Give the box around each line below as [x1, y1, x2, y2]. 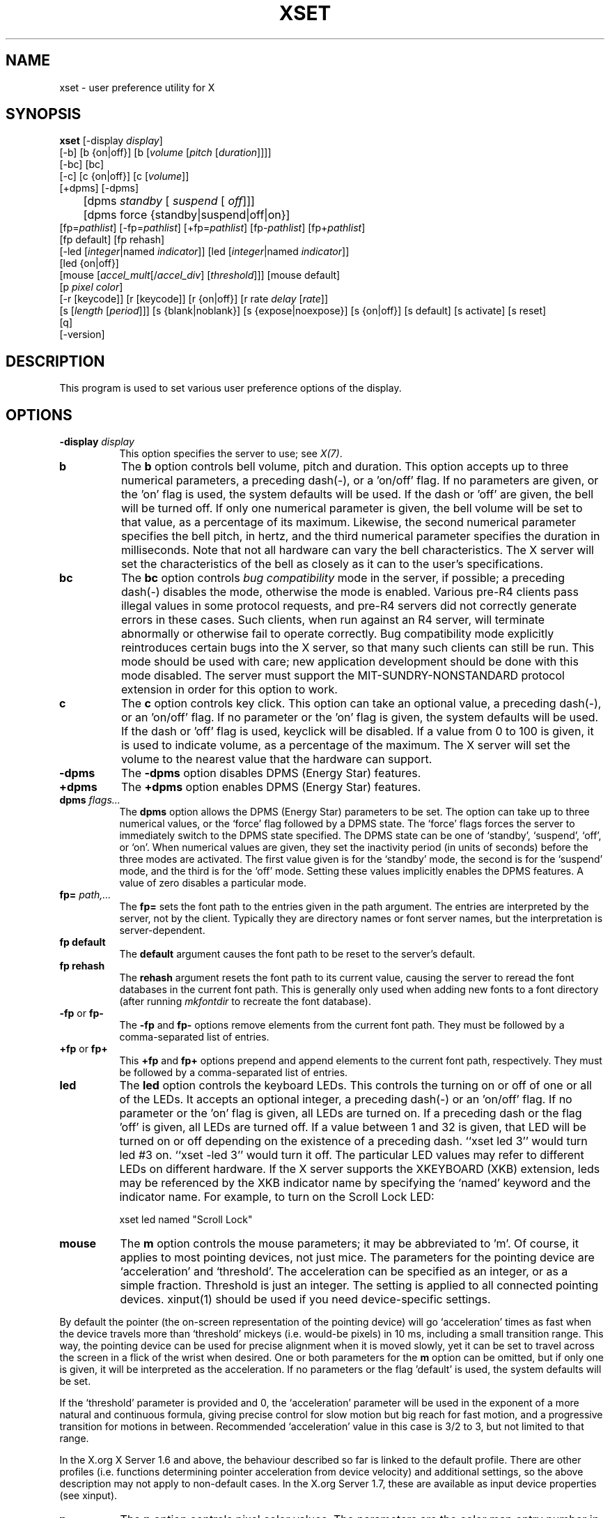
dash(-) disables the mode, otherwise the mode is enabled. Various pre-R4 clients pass [120, 585, 579, 599]
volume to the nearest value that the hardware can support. [120, 752, 432, 767]
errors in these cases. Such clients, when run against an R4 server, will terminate [120, 613, 545, 627]
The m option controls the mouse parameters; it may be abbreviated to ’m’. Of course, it [120, 1236, 579, 1251]
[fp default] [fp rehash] [59, 233, 165, 246]
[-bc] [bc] [59, 158, 104, 171]
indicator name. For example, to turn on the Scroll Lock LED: [119, 1190, 435, 1204]
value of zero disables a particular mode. [119, 877, 307, 889]
